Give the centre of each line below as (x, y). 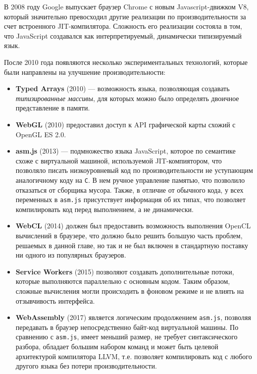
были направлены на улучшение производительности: (85, 72)
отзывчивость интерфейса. (55, 300)
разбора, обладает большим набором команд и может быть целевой (117, 347)
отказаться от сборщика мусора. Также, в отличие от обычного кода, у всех (129, 189)
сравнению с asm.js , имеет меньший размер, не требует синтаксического (127, 337)
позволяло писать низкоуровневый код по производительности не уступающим (134, 170)
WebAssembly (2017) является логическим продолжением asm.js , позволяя (133, 317)
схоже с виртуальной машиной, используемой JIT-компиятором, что (119, 160)
